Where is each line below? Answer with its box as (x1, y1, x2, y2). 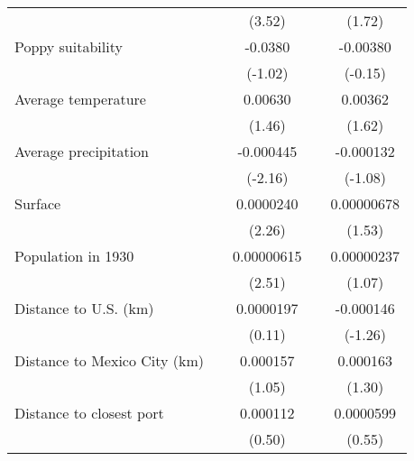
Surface (14, 193, 61, 214)
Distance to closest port (14, 402, 164, 423)
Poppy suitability (14, 36, 123, 57)
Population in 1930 (14, 245, 134, 266)
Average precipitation (14, 141, 149, 161)
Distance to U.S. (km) (14, 298, 154, 318)
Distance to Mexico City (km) (14, 350, 205, 371)
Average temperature (14, 88, 146, 109)
